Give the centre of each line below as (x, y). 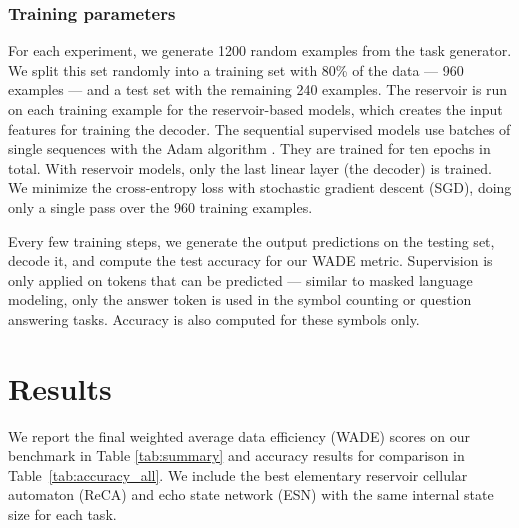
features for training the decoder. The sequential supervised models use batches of (259, 128)
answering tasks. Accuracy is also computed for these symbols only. (214, 318)
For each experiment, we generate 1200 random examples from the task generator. (260, 50)
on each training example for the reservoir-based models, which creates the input (255, 109)
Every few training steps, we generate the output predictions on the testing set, (251, 240)
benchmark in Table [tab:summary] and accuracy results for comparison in (236, 455)
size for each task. (62, 514)
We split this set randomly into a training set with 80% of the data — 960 (236, 69)
